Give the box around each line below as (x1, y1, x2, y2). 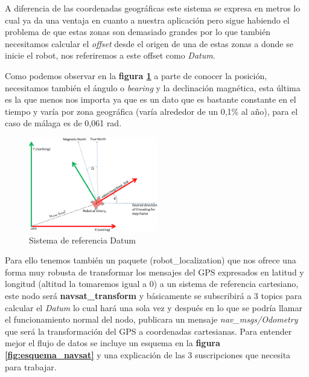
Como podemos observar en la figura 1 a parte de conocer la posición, (5, 69, 267, 82)
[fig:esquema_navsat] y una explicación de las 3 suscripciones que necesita (5, 348, 291, 361)
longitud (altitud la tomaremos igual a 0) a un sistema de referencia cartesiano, (5, 277, 299, 290)
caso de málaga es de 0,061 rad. (5, 117, 122, 129)
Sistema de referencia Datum (29, 233, 136, 246)
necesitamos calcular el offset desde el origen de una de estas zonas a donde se (5, 37, 293, 50)
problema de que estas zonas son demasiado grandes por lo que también (5, 25, 270, 38)
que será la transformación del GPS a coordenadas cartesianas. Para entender (5, 324, 292, 337)
